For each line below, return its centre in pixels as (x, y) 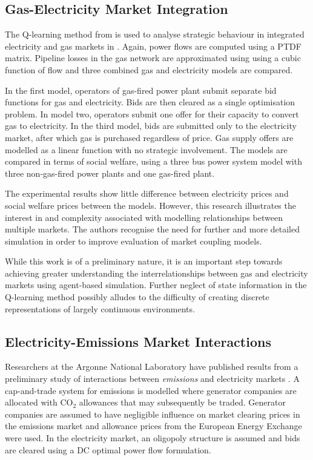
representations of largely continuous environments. (100, 308)
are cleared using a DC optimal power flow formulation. (108, 449)
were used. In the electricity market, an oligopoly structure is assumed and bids (153, 438)
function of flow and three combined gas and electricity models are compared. (149, 69)
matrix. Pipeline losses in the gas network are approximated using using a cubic (153, 58)
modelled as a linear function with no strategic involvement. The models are (146, 149)
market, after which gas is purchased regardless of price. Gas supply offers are (149, 137)
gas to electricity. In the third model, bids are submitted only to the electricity (151, 126)
